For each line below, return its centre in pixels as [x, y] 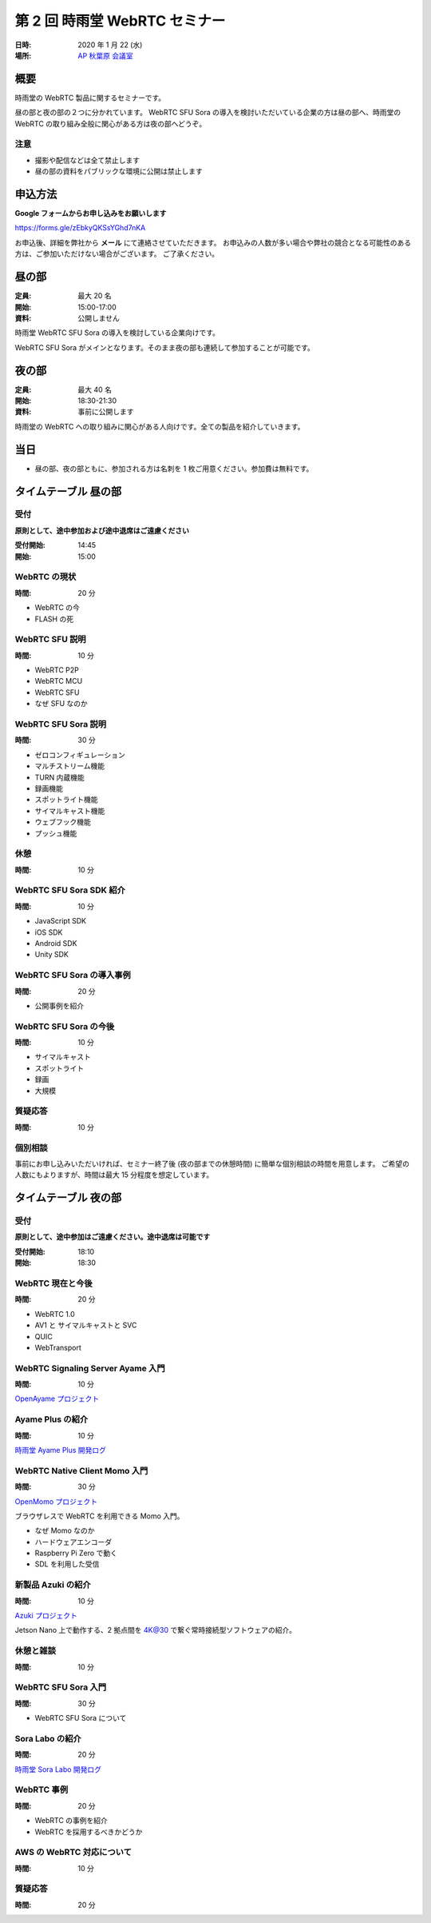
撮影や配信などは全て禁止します [87, 160]
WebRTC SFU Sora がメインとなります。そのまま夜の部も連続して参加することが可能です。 [165, 347]
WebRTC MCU [59, 681]
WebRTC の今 [57, 608]
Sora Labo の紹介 [48, 1738]
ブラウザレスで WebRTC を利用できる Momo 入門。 [99, 1516]
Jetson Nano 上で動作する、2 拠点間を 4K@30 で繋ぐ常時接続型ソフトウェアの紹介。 [156, 1630]
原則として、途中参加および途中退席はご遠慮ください [102, 530]
